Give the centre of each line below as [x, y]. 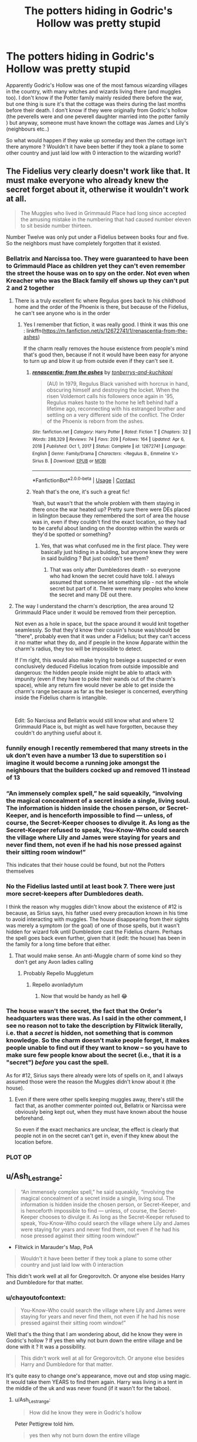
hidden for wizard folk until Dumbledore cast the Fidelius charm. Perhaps [94, 932]
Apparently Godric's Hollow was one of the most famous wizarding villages [97, 85]
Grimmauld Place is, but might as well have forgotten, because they [96, 726]
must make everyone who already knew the [87, 181]
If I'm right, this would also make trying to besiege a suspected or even [100, 660]
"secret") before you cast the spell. [57, 1063]
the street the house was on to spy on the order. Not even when [98, 273]
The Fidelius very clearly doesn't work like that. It [98, 171]
